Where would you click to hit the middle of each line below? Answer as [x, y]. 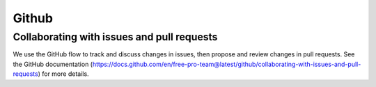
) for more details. [64, 74]
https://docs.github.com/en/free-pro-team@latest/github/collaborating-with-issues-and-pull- [227, 64]
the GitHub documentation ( [53, 64]
